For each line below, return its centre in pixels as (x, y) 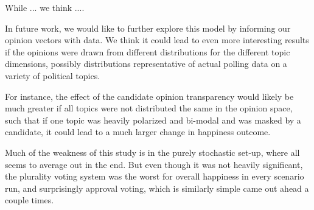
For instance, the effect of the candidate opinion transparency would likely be (149, 96)
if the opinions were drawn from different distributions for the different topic (148, 51)
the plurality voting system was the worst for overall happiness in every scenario (155, 176)
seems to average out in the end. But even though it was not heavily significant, (154, 164)
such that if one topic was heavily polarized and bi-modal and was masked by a (153, 120)
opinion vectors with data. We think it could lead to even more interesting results (157, 40)
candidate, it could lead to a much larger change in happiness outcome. (138, 132)
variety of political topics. (53, 75)
